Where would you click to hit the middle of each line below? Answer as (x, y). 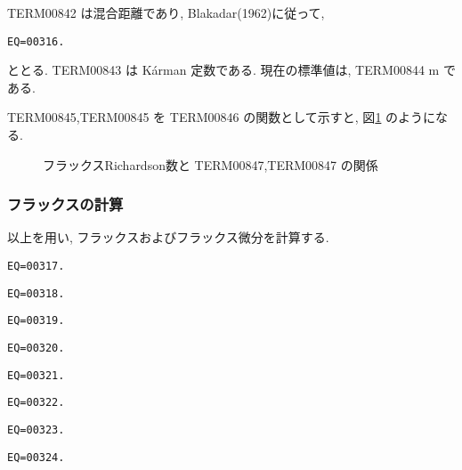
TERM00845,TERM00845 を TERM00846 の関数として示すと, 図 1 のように (222, 117)
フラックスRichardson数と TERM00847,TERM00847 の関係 (211, 164)
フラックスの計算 (65, 204)
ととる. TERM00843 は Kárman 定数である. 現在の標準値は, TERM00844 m (223, 70)
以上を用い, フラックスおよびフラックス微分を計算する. (168, 237)
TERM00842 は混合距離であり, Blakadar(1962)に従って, (166, 12)
